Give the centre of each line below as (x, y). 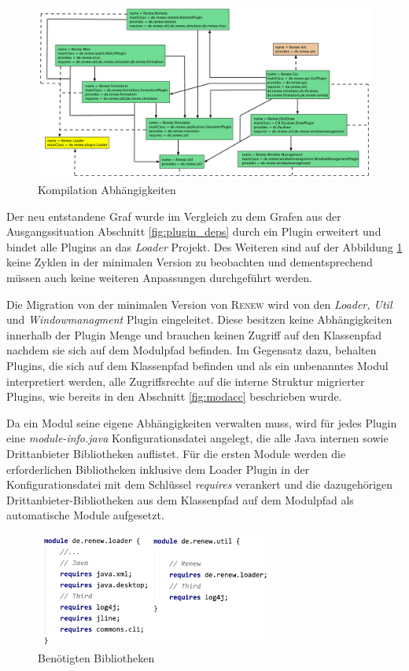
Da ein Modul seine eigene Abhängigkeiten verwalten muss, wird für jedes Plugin (202, 422)
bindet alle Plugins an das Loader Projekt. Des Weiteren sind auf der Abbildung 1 (204, 246)
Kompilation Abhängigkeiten (107, 190)
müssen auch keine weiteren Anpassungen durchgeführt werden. (159, 278)
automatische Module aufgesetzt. (85, 515)
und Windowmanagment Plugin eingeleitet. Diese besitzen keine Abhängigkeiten (199, 319)
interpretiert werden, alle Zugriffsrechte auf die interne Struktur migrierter (186, 381)
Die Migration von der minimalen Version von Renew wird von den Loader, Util (199, 304)
